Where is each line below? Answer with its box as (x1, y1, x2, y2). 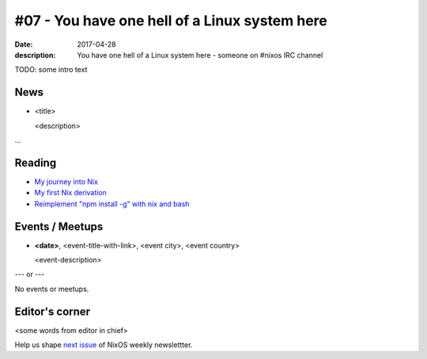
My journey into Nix (34, 176, 99, 186)
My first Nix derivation (34, 188, 107, 198)
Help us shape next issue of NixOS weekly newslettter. (14, 340, 193, 350)
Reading (14, 156, 57, 169)
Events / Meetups (14, 220, 104, 233)
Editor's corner (14, 304, 91, 318)
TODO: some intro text (14, 65, 88, 74)
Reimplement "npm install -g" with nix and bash (34, 198, 190, 209)
